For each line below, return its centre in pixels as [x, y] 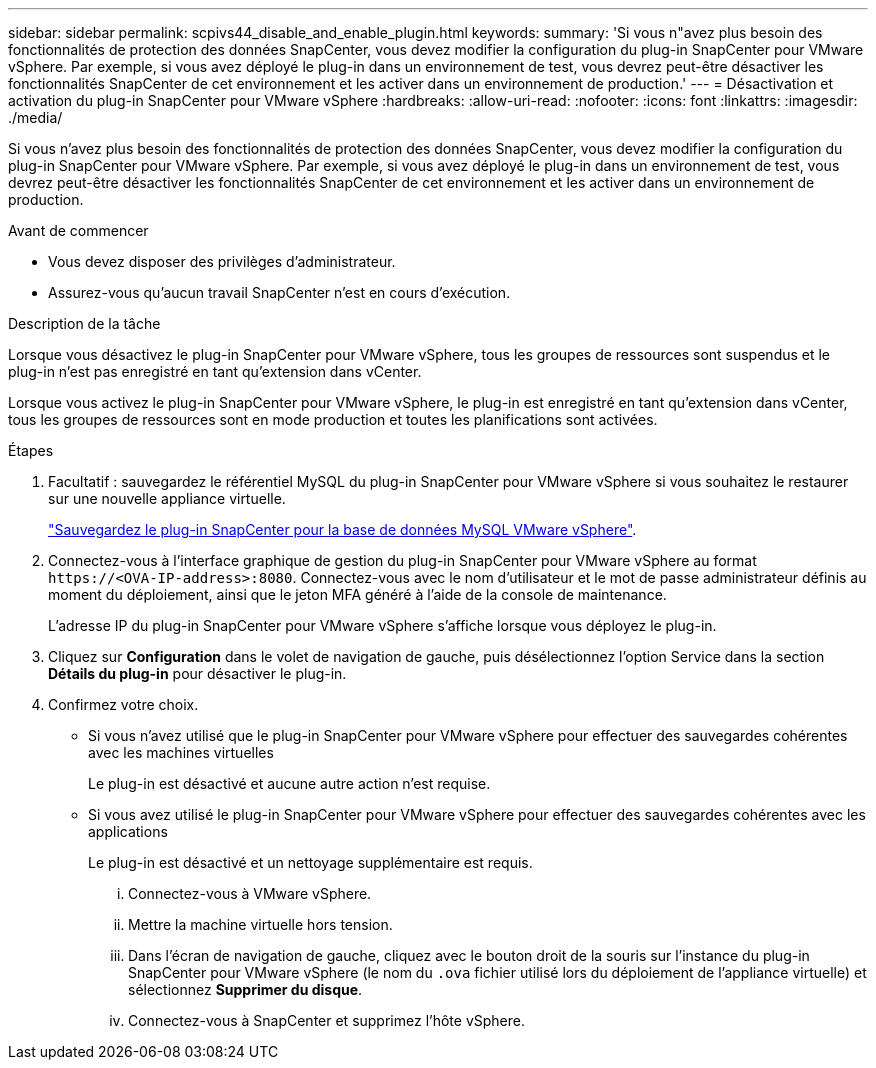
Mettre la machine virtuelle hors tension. [260, 924]
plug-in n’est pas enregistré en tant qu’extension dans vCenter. [215, 371]
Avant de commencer [78, 230]
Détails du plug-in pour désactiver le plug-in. [197, 673]
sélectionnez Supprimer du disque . [245, 989]
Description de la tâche [84, 323]
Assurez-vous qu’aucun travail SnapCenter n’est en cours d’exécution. [279, 292]
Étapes [31, 450]
